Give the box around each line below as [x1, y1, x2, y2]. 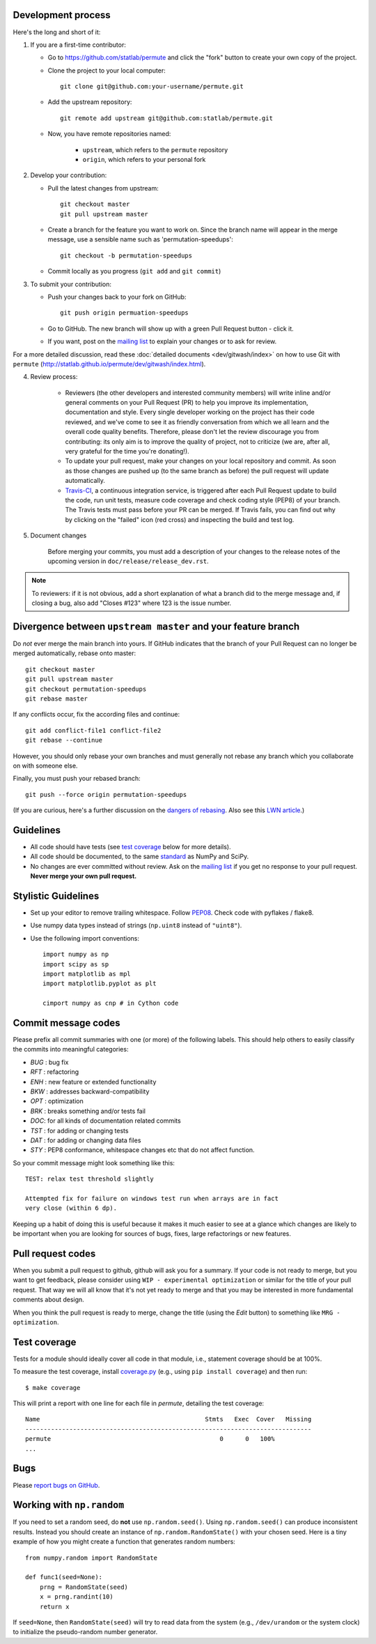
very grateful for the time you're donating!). [65, 447, 189, 456]
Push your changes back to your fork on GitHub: [47, 292, 187, 301]
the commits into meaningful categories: [13, 1045, 129, 1054]
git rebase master [25, 694, 88, 703]
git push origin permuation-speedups [60, 309, 189, 317]
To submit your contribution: [30, 280, 111, 288]
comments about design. [13, 1295, 85, 1304]
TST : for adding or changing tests [30, 1126, 129, 1135]
